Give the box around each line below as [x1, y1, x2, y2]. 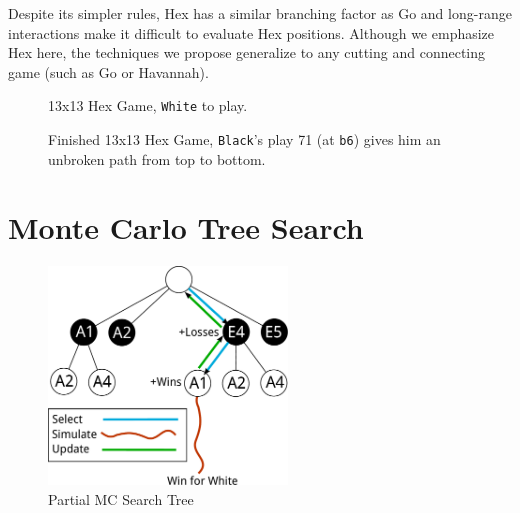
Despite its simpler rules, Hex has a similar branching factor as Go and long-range [8, 3, 512, 23]
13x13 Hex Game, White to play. [48, 95, 248, 116]
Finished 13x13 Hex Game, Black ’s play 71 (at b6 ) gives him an [48, 129, 441, 150]
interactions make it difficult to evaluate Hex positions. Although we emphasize [8, 22, 495, 43]
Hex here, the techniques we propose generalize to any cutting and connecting [8, 42, 486, 63]
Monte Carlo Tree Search [8, 207, 364, 248]
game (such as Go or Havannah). [8, 61, 209, 82]
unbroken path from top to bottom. [48, 148, 266, 169]
